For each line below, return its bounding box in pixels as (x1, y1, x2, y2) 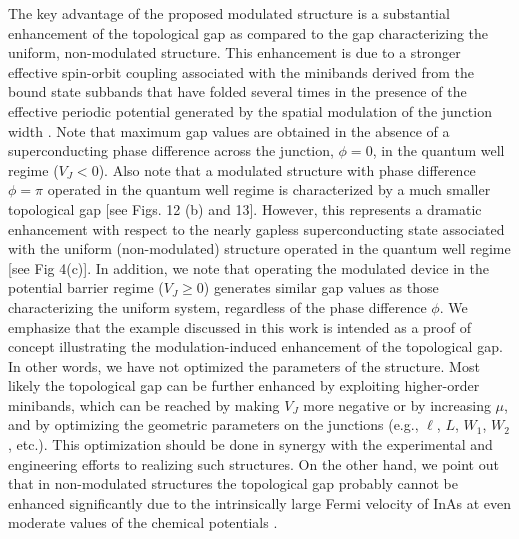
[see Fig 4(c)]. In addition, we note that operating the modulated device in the (8, 257, 489, 278)
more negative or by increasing (303, 394, 491, 415)
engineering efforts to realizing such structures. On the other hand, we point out (8, 453, 499, 474)
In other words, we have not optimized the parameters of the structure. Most (8, 355, 480, 376)
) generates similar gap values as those (203, 277, 439, 298)
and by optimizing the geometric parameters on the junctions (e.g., (8, 414, 419, 435)
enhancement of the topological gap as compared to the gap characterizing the (8, 22, 489, 43)
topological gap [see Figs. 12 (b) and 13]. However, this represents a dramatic (8, 198, 482, 219)
